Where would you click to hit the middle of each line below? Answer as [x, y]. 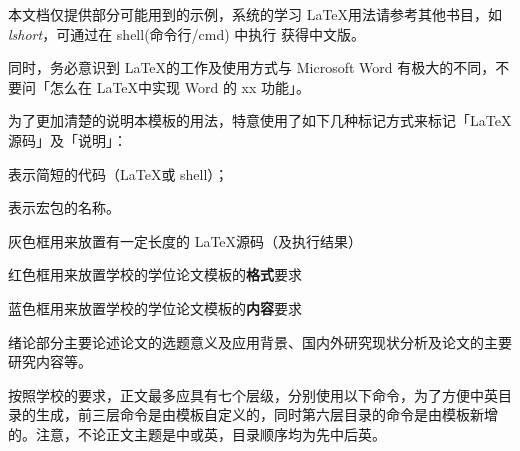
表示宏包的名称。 [64, 207]
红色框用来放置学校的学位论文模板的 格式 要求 [155, 274]
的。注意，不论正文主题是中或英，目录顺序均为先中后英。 [197, 433]
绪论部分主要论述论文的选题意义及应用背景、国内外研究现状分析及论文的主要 [260, 341]
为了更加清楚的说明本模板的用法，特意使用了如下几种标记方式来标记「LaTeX [260, 120]
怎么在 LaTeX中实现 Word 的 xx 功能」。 [180, 86]
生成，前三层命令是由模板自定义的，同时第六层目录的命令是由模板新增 [266, 414]
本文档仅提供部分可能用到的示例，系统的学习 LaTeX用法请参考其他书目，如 [255, 14]
